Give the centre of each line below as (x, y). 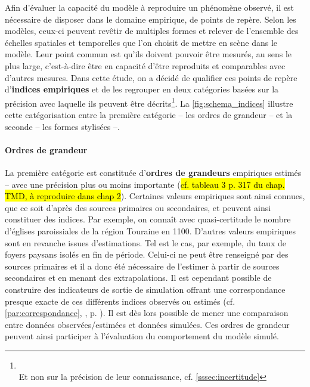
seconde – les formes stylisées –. (62, 126)
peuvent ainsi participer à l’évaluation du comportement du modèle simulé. (142, 336)
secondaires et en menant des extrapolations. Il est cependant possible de (138, 278)
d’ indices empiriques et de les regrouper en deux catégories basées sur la (142, 89)
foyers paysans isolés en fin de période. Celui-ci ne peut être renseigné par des (147, 254)
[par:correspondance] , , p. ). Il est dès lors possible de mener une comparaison (147, 313)
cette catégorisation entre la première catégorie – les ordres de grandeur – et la (149, 114)
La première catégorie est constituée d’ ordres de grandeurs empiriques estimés (153, 172)
